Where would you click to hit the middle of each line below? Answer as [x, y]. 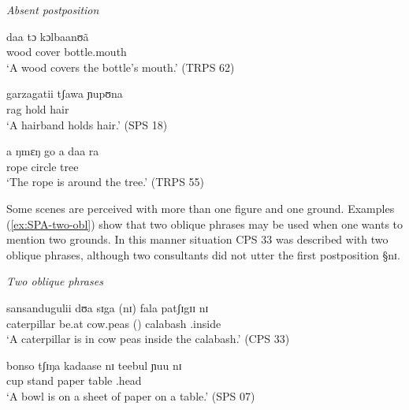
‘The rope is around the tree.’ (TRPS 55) [106, 182]
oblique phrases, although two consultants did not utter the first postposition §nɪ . [203, 254]
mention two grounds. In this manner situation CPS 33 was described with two [197, 239]
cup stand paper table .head [74, 380]
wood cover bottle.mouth [67, 52]
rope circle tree [43, 166]
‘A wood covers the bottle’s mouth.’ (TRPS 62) [121, 67]
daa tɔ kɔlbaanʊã [48, 36]
